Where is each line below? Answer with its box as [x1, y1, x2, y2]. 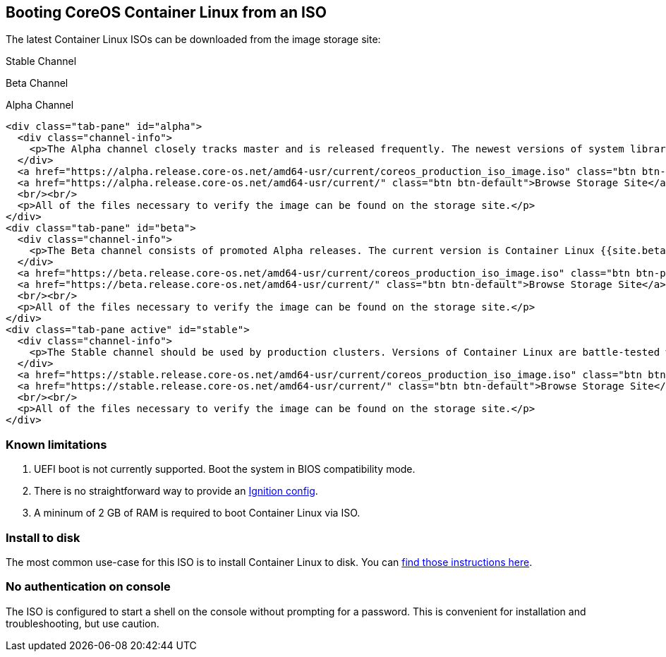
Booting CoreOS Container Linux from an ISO [6, 4, 327, 21]
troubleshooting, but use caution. [6, 617, 159, 629]
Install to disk [6, 530, 80, 545]
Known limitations [6, 437, 107, 452]
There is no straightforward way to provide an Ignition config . [34, 485, 318, 498]
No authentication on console [6, 579, 171, 594]
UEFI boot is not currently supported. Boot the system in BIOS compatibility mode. [34, 463, 416, 476]
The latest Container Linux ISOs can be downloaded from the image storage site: [6, 33, 381, 46]
